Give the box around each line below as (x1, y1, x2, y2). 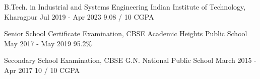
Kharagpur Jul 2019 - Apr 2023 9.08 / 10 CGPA (4, 11, 154, 22)
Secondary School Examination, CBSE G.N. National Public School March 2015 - (4, 55, 256, 65)
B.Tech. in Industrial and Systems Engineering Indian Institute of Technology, (4, 2, 246, 12)
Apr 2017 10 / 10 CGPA (4, 64, 80, 75)
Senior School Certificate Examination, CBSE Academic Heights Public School (4, 28, 247, 39)
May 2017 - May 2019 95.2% (4, 38, 92, 48)
